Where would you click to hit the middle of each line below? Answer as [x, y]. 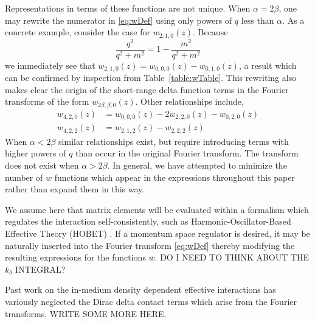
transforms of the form [47, 101]
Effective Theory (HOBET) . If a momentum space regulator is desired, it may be [157, 233]
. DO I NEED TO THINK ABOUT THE [232, 257]
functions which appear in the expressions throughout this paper [175, 177]
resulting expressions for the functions [75, 257]
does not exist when [42, 165]
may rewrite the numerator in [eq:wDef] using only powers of [119, 20]
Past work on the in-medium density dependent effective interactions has [140, 289]
